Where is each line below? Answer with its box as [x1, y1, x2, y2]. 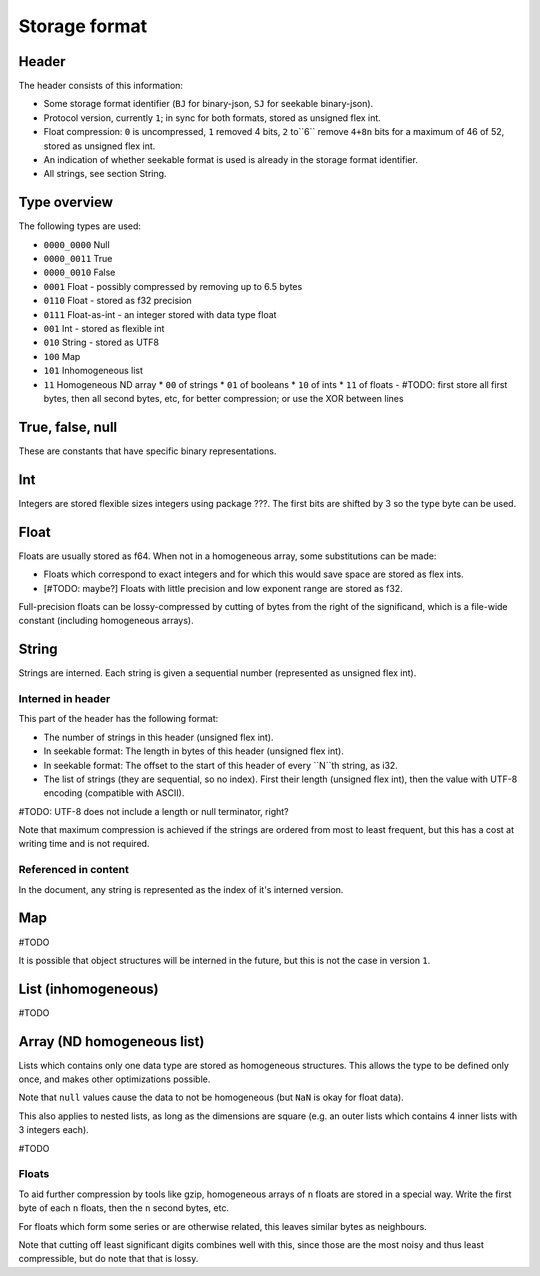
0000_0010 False [43, 266, 116, 279]
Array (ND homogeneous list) [18, 1033, 205, 1050]
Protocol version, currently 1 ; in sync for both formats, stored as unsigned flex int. [43, 111, 382, 124]
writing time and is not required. [18, 838, 150, 850]
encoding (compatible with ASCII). [43, 787, 185, 799]
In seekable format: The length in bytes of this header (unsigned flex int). [43, 745, 344, 757]
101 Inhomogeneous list [43, 365, 144, 377]
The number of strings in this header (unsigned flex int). [43, 731, 274, 743]
